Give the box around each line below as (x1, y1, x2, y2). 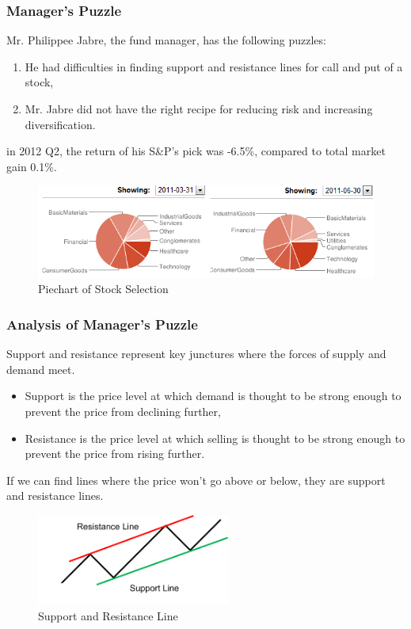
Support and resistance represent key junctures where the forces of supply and (6, 345, 386, 362)
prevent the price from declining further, (25, 402, 221, 419)
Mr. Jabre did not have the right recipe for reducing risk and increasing (25, 101, 373, 116)
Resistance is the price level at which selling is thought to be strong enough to (25, 429, 405, 446)
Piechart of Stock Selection (38, 280, 169, 297)
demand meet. (6, 360, 75, 377)
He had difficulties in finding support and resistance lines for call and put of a (25, 58, 403, 74)
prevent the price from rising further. (25, 445, 205, 462)
